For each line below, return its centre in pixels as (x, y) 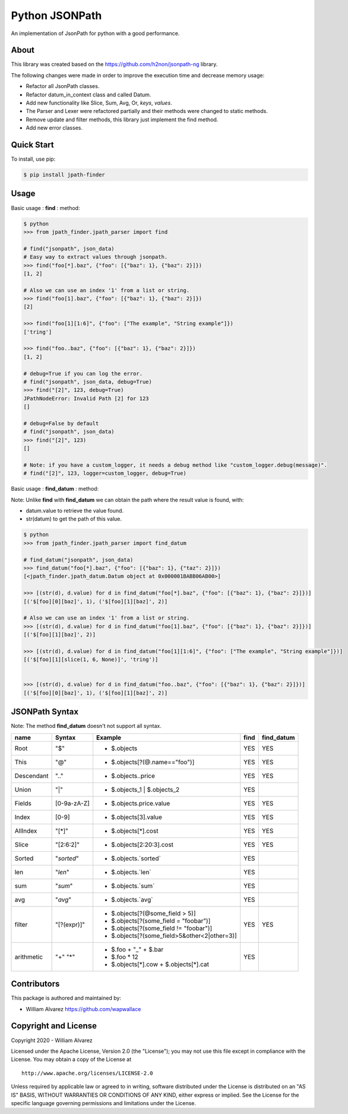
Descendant (31, 776)
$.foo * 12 (125, 956)
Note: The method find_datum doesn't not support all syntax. (86, 726)
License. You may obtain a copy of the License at (71, 1059)
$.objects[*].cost (135, 831)
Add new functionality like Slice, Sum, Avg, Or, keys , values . (99, 103)
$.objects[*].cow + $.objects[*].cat (160, 964)
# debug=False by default (61, 423)
